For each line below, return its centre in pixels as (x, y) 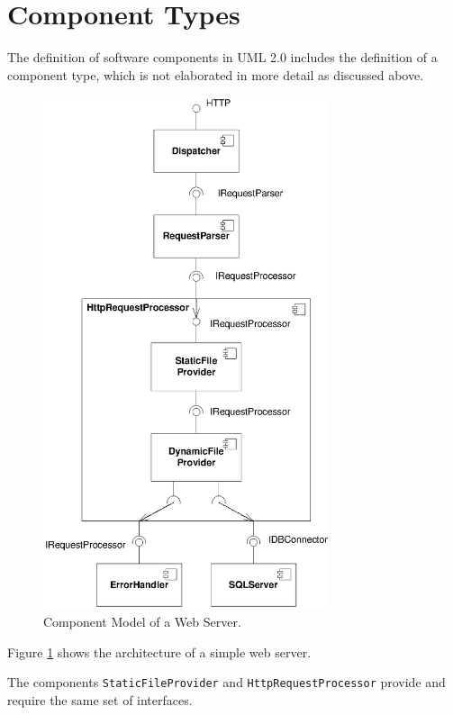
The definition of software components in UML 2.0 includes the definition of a (222, 57)
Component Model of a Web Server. (142, 622)
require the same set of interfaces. (100, 699)
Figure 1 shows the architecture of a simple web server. (159, 652)
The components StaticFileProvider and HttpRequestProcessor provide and (226, 682)
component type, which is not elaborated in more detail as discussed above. (216, 74)
